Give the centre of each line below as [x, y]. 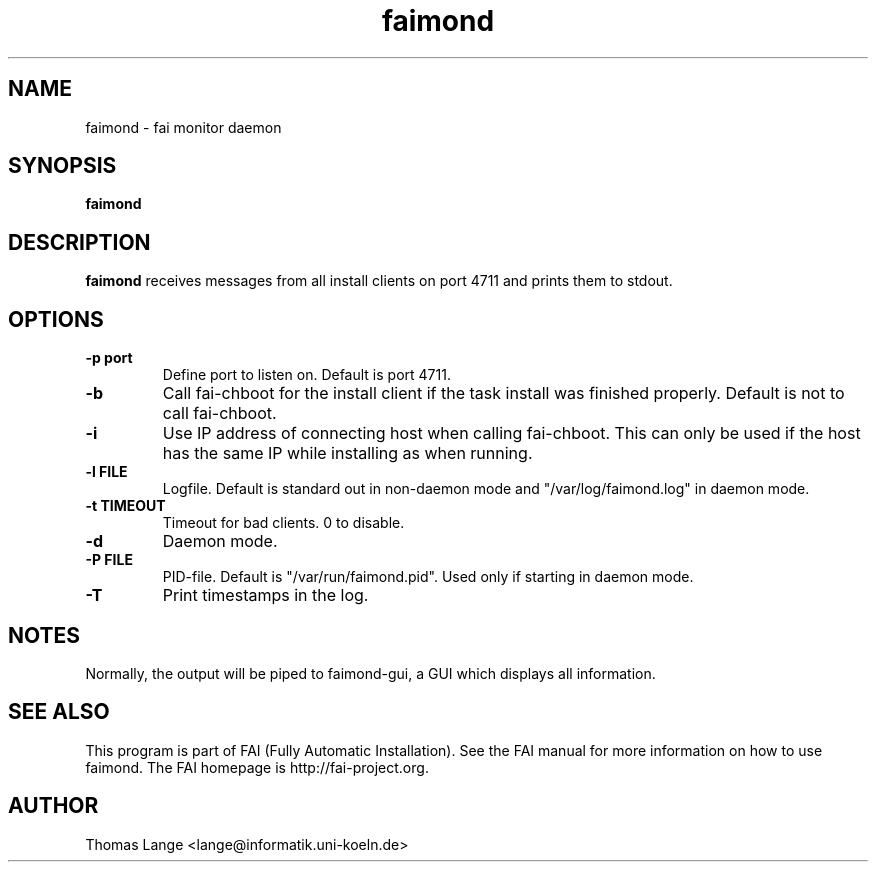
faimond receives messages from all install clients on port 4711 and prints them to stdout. [379, 281]
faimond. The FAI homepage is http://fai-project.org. [257, 767]
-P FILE [109, 560]
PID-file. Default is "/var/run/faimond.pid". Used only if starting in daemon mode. [428, 577]
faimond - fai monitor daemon [183, 127]
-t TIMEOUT [125, 506]
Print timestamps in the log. [265, 595]
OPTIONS [56, 319]
